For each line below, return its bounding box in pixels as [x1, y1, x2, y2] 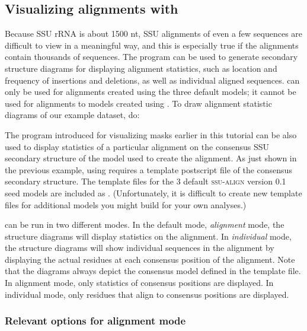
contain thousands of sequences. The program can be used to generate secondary [5, 50, 298, 63]
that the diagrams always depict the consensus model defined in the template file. [5, 265, 301, 277]
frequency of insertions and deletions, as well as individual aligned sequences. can [5, 74, 300, 86]
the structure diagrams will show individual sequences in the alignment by [5, 241, 274, 254]
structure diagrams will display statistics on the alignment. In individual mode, [5, 230, 292, 242]
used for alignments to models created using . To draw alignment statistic [5, 97, 272, 109]
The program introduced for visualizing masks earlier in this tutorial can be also [5, 128, 297, 141]
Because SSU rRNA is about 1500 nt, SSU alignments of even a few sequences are [5, 27, 303, 40]
